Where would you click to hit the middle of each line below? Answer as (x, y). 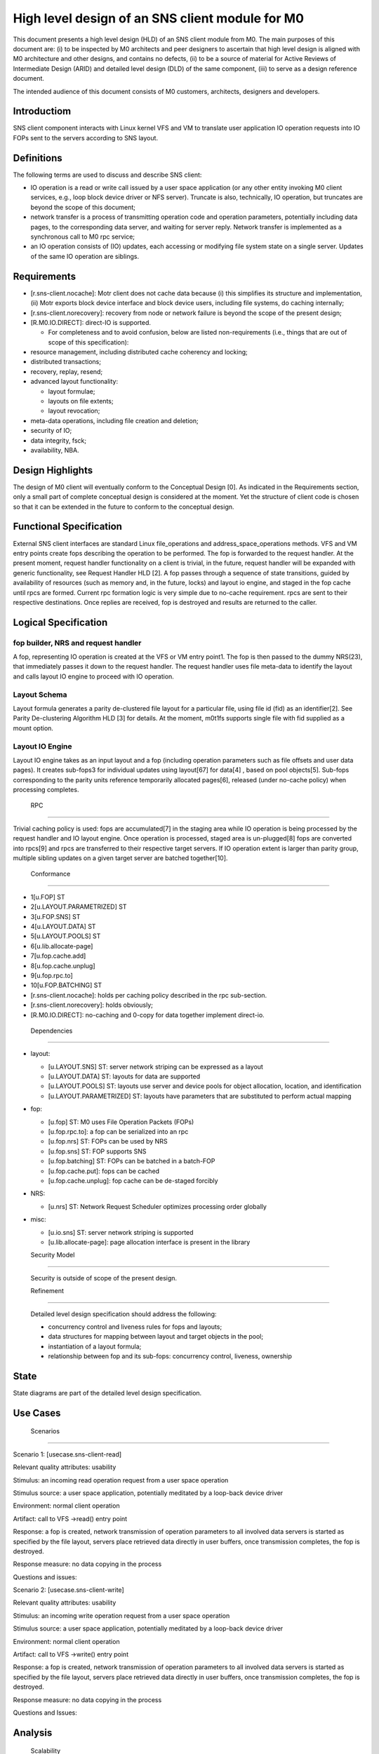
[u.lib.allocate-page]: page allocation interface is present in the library (149, 1242)
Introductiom (42, 111)
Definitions (38, 158)
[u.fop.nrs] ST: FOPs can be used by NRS (108, 1142)
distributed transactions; (66, 362)
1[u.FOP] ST (48, 897)
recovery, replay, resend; (67, 371)
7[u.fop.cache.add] (58, 956)
